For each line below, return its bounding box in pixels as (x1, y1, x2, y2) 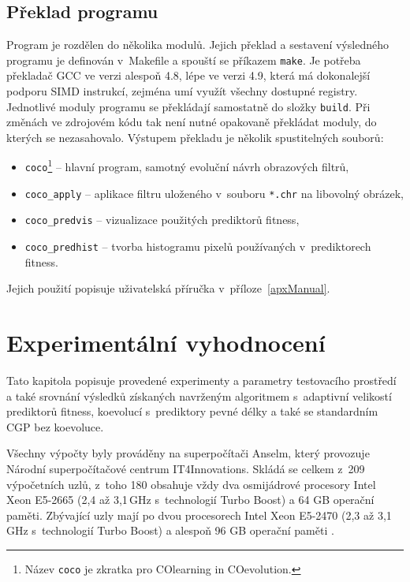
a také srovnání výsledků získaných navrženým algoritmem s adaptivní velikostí (6, 387, 392, 404)
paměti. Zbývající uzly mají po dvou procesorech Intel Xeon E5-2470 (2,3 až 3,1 (6, 506, 392, 523)
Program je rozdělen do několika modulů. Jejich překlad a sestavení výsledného (6, 36, 389, 53)
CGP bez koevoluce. (6, 418, 104, 435)
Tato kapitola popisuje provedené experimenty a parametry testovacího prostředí (6, 372, 397, 389)
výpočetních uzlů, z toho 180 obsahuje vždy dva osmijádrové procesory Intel (6, 476, 376, 492)
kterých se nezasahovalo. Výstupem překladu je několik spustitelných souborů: (6, 129, 384, 145)
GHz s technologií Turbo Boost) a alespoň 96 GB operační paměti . (6, 522, 334, 539)
